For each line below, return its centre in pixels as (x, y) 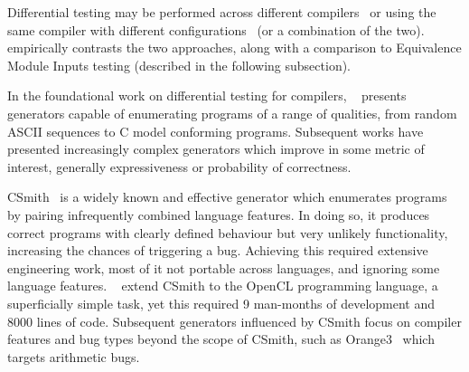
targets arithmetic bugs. (74, 356)
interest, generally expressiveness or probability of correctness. (179, 166)
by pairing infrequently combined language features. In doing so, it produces (219, 214)
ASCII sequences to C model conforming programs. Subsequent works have (216, 131)
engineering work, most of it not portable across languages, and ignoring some (224, 267)
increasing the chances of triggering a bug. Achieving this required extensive (218, 250)
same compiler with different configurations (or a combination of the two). (216, 29)
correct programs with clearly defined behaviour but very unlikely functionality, (228, 232)
